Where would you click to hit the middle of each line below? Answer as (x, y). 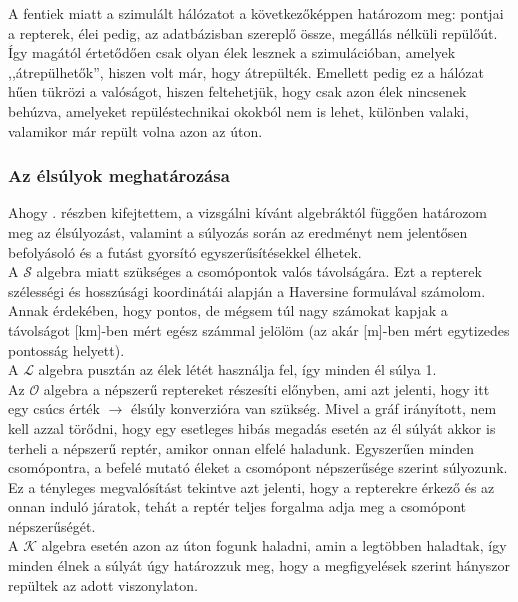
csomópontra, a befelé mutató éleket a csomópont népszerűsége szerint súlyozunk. (258, 467)
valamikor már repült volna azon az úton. (135, 130)
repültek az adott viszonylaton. (103, 584)
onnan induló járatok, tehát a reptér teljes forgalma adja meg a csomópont (237, 506)
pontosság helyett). (66, 349)
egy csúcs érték (54, 408)
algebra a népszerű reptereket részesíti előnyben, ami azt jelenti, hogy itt (266, 388)
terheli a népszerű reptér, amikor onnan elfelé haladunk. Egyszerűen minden (241, 447)
